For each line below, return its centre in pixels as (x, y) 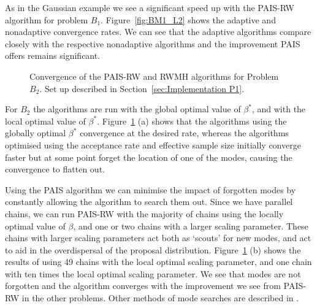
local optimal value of (45, 121)
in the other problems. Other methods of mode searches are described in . (160, 298)
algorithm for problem (47, 19)
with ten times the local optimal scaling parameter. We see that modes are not (153, 273)
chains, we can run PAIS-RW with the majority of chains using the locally (144, 213)
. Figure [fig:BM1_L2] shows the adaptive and (188, 19)
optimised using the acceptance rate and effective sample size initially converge (153, 144)
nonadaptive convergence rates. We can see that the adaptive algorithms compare (158, 32)
